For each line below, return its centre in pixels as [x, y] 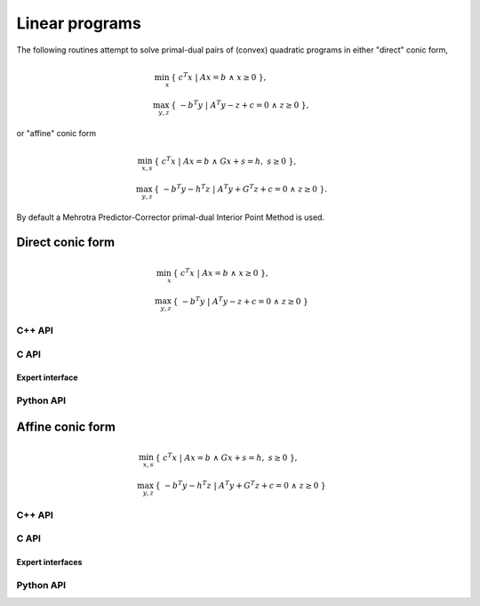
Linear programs [79, 23]
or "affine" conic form [56, 133]
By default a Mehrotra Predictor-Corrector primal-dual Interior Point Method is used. [170, 217]
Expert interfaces [49, 562]
